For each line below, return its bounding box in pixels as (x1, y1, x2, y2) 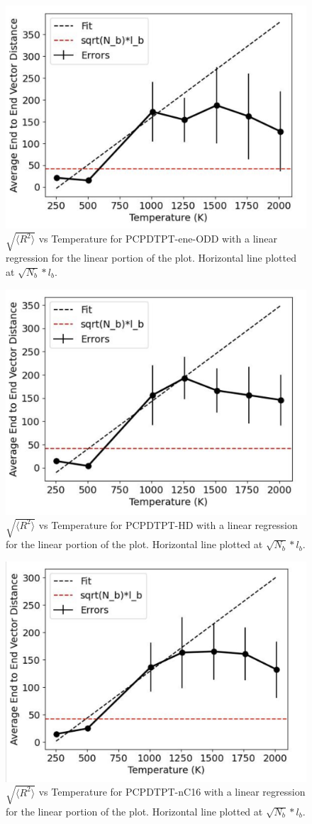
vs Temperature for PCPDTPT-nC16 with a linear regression (38, 784, 306, 799)
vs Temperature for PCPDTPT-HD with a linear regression (38, 517, 298, 532)
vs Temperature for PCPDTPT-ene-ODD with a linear (38, 231, 277, 246)
